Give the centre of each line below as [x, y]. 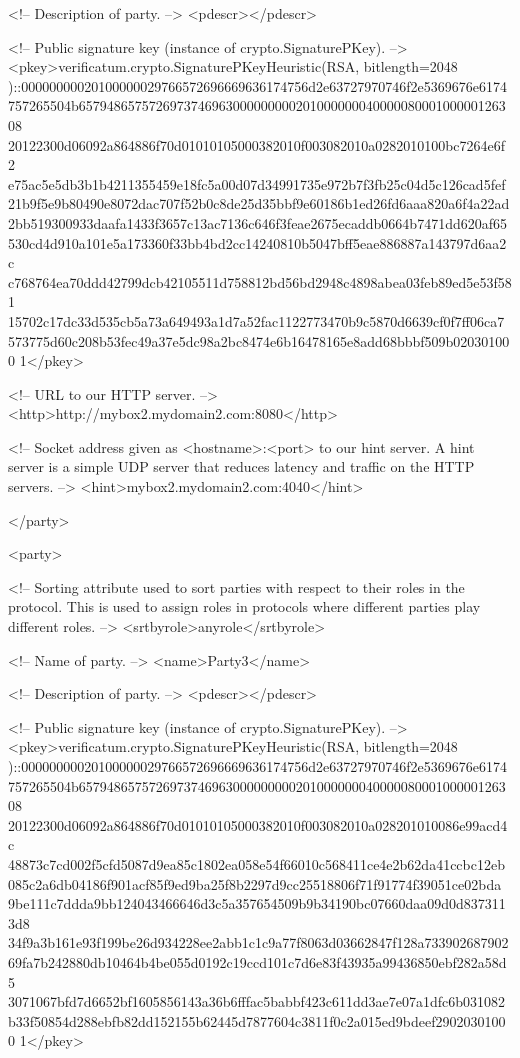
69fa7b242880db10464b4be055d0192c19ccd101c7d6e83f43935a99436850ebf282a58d [257, 961]
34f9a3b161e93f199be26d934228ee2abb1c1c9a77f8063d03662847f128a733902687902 [258, 942]
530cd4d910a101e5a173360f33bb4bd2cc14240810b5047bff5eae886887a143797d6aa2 [257, 242]
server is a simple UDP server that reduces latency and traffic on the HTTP [241, 466]
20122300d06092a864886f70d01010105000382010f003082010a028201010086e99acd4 [258, 824]
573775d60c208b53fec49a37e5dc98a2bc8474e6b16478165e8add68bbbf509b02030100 [259, 340]
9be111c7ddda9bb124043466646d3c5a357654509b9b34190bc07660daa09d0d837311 [257, 903]
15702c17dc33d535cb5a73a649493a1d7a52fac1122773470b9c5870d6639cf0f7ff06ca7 [256, 320]
